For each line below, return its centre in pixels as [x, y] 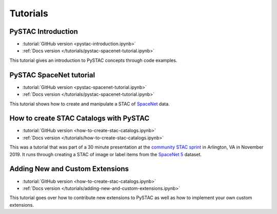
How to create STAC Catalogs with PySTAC [80, 119]
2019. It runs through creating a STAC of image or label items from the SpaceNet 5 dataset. [106, 154]
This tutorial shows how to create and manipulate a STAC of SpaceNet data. [90, 104]
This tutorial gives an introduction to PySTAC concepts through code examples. [93, 60]
